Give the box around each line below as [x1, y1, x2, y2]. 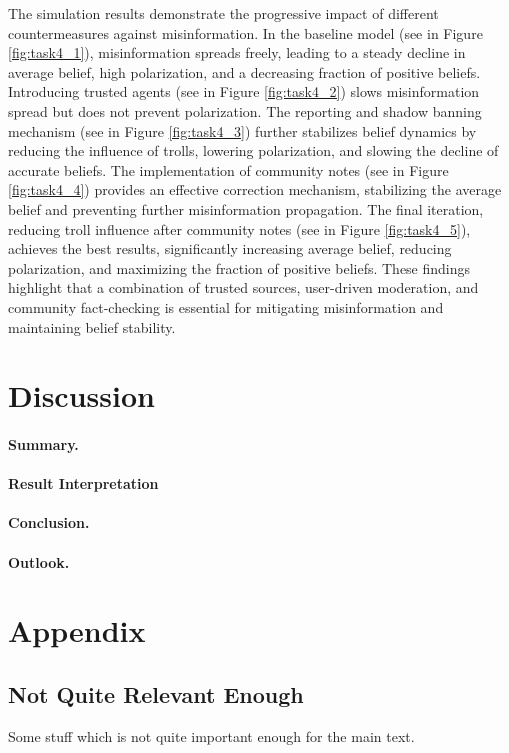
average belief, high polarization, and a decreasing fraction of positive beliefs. [8, 61, 481, 82]
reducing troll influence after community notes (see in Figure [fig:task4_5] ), [8, 218, 471, 239]
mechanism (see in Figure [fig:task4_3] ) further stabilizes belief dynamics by [8, 120, 477, 141]
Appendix [8, 610, 146, 651]
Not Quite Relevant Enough [8, 678, 304, 709]
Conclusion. [8, 512, 90, 533]
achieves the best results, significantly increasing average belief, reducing [8, 238, 452, 259]
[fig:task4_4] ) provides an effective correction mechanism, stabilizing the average [8, 179, 502, 200]
